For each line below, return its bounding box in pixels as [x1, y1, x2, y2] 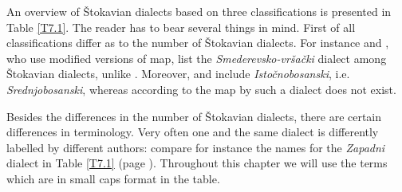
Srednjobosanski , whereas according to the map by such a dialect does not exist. [6, 80, 396, 97]
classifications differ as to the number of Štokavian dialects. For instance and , [6, 34, 389, 51]
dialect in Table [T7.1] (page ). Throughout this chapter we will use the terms [6, 155, 388, 171]
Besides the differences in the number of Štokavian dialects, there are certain [6, 108, 382, 124]
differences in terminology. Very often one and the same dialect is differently [6, 123, 379, 140]
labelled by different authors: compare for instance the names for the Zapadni [6, 139, 385, 155]
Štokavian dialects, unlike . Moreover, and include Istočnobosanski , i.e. [6, 65, 350, 82]
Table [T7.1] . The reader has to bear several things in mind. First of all [6, 18, 356, 35]
